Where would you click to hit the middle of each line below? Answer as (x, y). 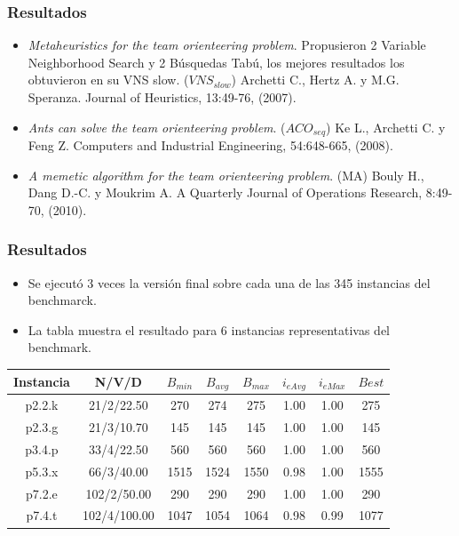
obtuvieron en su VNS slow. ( (108, 80)
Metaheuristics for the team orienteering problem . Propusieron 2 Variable (227, 45)
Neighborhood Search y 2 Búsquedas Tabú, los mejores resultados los (216, 62)
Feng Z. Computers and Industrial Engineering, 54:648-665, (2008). (210, 145)
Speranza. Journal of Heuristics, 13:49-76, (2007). (162, 97)
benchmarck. (62, 300)
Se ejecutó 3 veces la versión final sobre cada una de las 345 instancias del (229, 282)
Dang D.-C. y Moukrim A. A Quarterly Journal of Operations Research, (225, 192)
